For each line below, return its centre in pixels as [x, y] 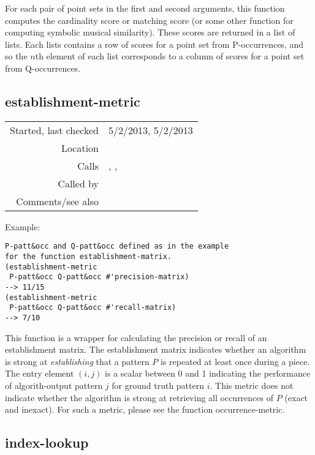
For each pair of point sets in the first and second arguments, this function [145, 8]
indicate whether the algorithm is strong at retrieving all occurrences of [139, 397]
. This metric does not [252, 385]
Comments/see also [58, 201]
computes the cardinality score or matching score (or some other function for [149, 20]
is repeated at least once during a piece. [235, 361]
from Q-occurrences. [43, 68]
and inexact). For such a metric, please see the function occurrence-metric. [145, 409]
